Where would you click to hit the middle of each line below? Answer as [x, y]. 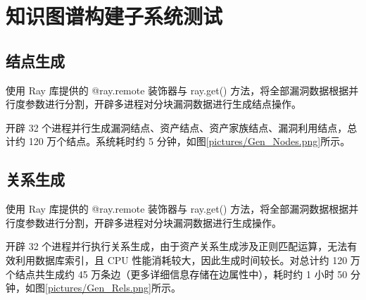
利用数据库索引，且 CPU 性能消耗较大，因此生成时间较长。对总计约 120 [181, 260]
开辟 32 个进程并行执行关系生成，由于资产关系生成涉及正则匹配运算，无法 [177, 246]
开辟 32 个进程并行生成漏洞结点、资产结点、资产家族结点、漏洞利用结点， [177, 127]
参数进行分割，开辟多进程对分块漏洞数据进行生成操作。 [153, 222]
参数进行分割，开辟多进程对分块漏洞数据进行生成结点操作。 [163, 104]
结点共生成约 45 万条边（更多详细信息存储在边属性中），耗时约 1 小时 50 [181, 274]
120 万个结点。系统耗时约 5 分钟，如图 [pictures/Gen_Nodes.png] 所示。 [189, 141]
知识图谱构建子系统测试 [114, 16]
